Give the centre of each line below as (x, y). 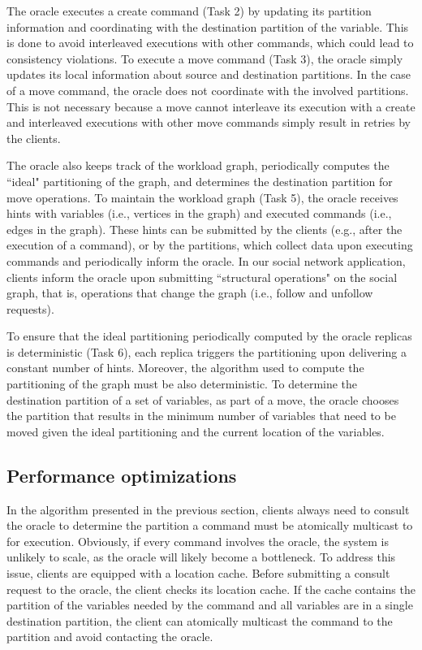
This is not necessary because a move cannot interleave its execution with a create (211, 106)
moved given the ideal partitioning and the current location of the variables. (196, 431)
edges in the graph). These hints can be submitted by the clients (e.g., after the (205, 229)
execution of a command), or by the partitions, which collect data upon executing (210, 245)
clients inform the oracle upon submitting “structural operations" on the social (202, 277)
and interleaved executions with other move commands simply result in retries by (209, 122)
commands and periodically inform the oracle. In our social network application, (206, 260)
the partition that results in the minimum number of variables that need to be (201, 416)
